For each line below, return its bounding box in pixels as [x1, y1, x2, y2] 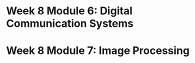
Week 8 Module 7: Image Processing [6, 44, 190, 58]
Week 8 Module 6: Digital [6, 4, 133, 18]
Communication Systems [6, 17, 134, 30]
